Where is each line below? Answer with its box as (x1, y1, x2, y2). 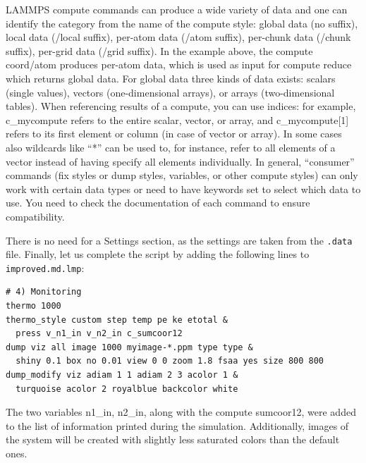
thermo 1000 (6, 301, 61, 311)
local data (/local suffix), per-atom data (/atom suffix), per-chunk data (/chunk (6, 30, 351, 44)
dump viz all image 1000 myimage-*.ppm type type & (6, 342, 253, 352)
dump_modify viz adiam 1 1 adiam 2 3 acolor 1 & (6, 369, 238, 380)
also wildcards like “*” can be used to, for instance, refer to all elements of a (6, 140, 336, 154)
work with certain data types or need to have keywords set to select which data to (6, 181, 361, 196)
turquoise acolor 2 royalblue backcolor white (16, 383, 238, 394)
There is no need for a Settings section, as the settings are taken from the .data (6, 233, 353, 247)
